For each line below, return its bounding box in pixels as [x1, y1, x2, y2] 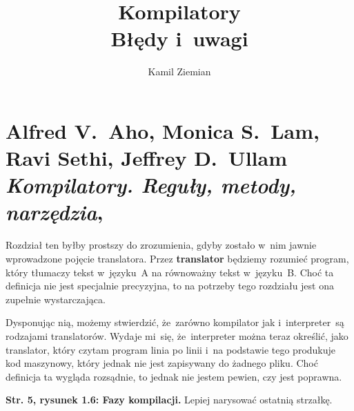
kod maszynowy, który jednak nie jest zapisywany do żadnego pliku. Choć [6, 356, 318, 370]
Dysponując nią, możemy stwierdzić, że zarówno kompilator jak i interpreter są [6, 315, 344, 329]
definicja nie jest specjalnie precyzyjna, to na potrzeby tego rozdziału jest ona [6, 278, 334, 293]
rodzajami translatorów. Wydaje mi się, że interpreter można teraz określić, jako [6, 328, 348, 343]
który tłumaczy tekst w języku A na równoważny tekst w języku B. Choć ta [6, 265, 334, 279]
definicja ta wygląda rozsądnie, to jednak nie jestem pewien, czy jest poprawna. [6, 369, 342, 383]
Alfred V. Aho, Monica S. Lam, [6, 116, 319, 144]
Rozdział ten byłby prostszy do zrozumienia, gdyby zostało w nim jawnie [6, 238, 317, 252]
